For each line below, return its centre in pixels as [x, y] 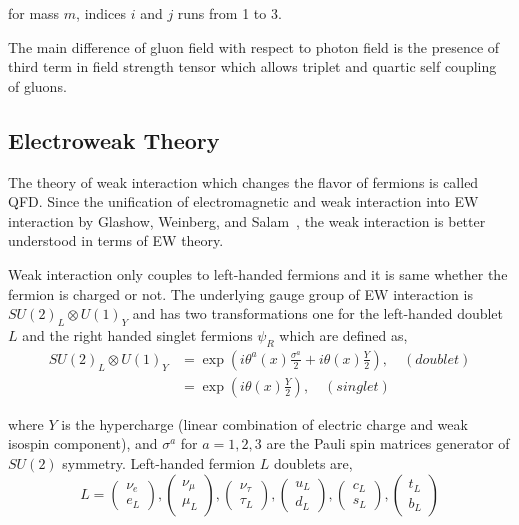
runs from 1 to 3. [229, 13]
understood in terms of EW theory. [116, 240]
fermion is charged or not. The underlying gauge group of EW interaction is [240, 293]
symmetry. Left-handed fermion [159, 462]
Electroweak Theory [114, 139]
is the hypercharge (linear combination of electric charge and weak [264, 423]
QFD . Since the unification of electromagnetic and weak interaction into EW [243, 201]
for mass [34, 13]
